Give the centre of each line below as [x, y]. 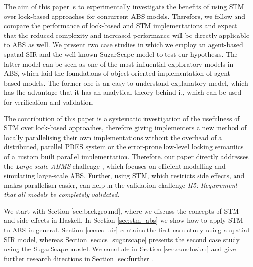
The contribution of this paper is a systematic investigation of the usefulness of [122, 118]
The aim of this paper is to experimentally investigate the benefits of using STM [124, 6]
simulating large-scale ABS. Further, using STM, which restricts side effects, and [124, 175]
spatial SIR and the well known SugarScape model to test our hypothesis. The [121, 54]
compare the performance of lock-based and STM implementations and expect [121, 26]
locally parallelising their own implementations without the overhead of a [113, 137]
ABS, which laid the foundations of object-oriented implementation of [108, 73]
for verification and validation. [49, 101]
